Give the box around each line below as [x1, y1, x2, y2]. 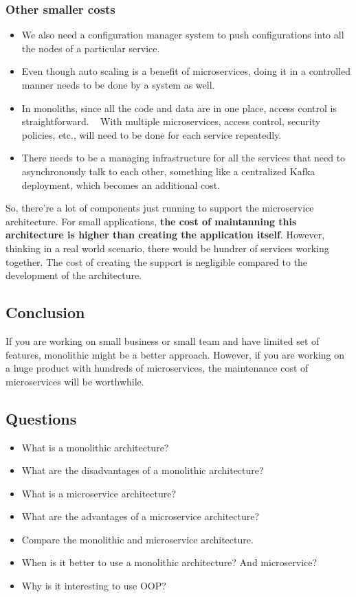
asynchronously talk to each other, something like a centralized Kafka [21, 164, 315, 178]
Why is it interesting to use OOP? [21, 578, 166, 593]
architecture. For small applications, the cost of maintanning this [5, 214, 297, 228]
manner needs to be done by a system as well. [21, 78, 215, 91]
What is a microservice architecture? [21, 486, 177, 500]
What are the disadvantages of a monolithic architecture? [21, 463, 264, 477]
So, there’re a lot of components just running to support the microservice [5, 201, 314, 215]
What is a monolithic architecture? [21, 440, 169, 454]
